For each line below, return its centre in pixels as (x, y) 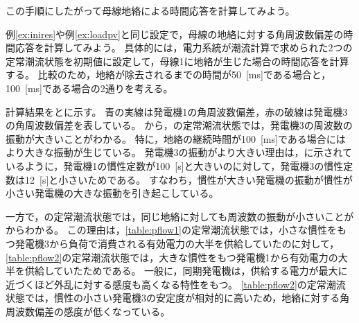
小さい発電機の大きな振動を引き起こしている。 (112, 193)
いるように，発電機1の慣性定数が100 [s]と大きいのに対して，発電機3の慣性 (175, 165)
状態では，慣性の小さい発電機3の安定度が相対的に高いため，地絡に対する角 (178, 298)
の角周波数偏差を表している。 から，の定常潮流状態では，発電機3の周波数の (179, 125)
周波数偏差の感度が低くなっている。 (88, 311)
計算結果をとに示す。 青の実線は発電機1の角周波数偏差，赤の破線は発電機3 (177, 111)
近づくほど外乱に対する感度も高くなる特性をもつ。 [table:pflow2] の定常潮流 (176, 284)
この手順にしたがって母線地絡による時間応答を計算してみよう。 (150, 10)
